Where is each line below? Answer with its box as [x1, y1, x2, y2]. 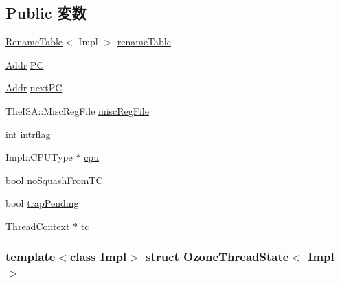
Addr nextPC [5, 80, 63, 95]
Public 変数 [5, 2, 87, 23]
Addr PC [5, 57, 44, 71]
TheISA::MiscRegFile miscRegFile [5, 103, 149, 117]
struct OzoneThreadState [146, 248, 289, 265]
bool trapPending [5, 196, 79, 210]
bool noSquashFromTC [5, 172, 103, 187]
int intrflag [5, 126, 51, 141]
